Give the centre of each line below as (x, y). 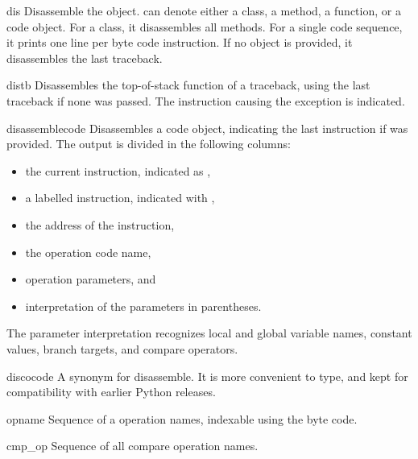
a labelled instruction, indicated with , (120, 198)
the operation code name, (88, 252)
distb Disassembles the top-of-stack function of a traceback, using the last (188, 85)
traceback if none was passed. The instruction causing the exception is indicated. (206, 100)
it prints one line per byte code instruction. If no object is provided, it (180, 42)
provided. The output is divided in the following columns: (149, 144)
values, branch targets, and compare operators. (122, 348)
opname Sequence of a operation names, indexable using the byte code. (182, 418)
